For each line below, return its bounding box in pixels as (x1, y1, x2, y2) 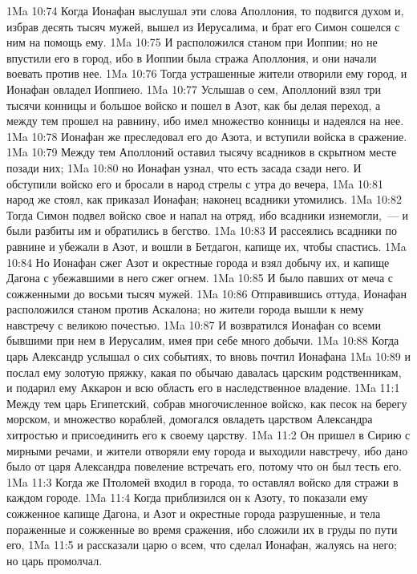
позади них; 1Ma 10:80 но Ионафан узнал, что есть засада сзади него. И (6, 159, 362, 176)
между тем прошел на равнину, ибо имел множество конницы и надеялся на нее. (6, 112, 404, 129)
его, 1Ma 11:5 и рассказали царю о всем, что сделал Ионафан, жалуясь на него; (6, 536, 397, 553)
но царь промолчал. (6, 552, 103, 568)
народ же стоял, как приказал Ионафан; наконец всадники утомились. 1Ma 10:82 (6, 191, 402, 208)
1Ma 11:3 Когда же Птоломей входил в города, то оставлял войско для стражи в (6, 473, 399, 490)
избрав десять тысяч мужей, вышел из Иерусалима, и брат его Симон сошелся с (6, 18, 400, 34)
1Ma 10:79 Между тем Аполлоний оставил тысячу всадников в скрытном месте (6, 143, 397, 160)
